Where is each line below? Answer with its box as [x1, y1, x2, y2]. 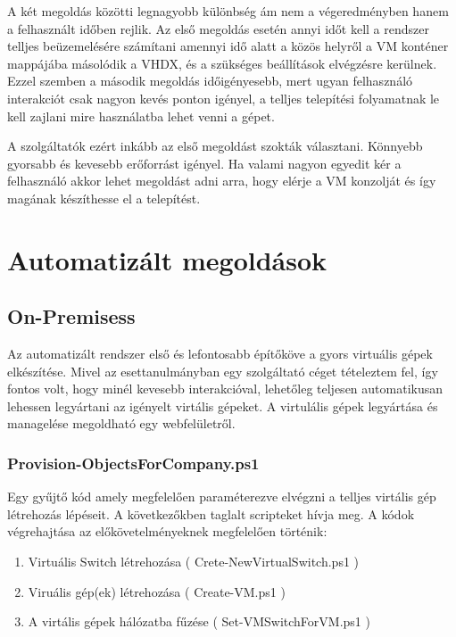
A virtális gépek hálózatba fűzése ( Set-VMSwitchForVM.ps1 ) [28, 612, 370, 631]
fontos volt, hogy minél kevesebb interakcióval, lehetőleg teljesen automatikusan [7, 379, 443, 398]
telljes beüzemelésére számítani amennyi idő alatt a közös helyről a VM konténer [7, 37, 449, 55]
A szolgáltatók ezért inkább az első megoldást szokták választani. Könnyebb [7, 136, 423, 155]
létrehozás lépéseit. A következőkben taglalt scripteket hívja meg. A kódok [7, 504, 415, 523]
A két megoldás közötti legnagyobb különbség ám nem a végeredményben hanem [7, 2, 449, 20]
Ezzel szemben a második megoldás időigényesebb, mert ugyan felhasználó [7, 71, 413, 90]
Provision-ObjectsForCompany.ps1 [7, 452, 260, 474]
